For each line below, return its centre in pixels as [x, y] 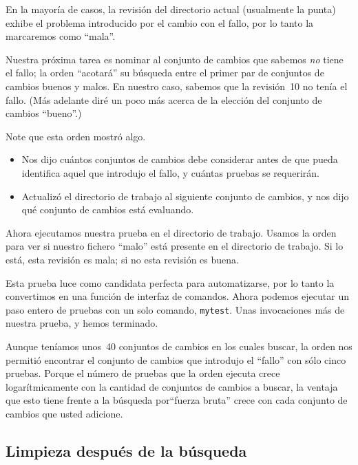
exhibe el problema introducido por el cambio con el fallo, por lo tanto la [160, 22]
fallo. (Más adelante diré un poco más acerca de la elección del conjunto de [164, 99]
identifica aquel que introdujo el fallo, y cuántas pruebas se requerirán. [170, 172]
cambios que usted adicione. [64, 413]
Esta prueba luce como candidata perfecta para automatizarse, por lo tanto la [170, 282]
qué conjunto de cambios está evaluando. [108, 209]
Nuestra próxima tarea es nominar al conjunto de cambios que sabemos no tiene [175, 59]
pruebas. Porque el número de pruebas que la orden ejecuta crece [143, 373]
